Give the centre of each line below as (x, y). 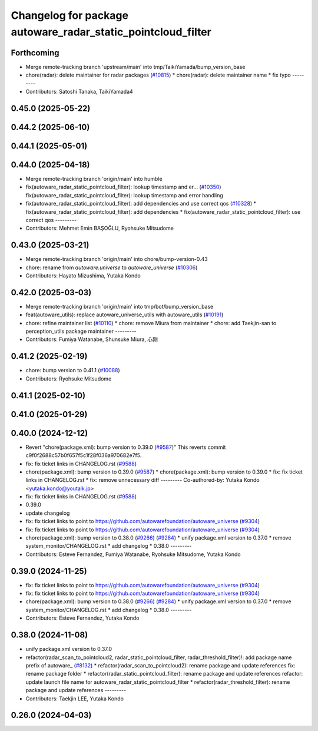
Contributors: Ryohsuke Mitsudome (69, 378)
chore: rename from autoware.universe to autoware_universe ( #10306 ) (112, 267)
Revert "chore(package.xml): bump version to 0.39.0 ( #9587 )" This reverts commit (126, 447)
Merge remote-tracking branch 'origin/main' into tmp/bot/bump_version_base (120, 306)
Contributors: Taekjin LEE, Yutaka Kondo (74, 699)
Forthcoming (35, 53)
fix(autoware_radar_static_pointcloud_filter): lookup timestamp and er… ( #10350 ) (123, 187)
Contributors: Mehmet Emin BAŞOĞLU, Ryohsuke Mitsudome (100, 228)
